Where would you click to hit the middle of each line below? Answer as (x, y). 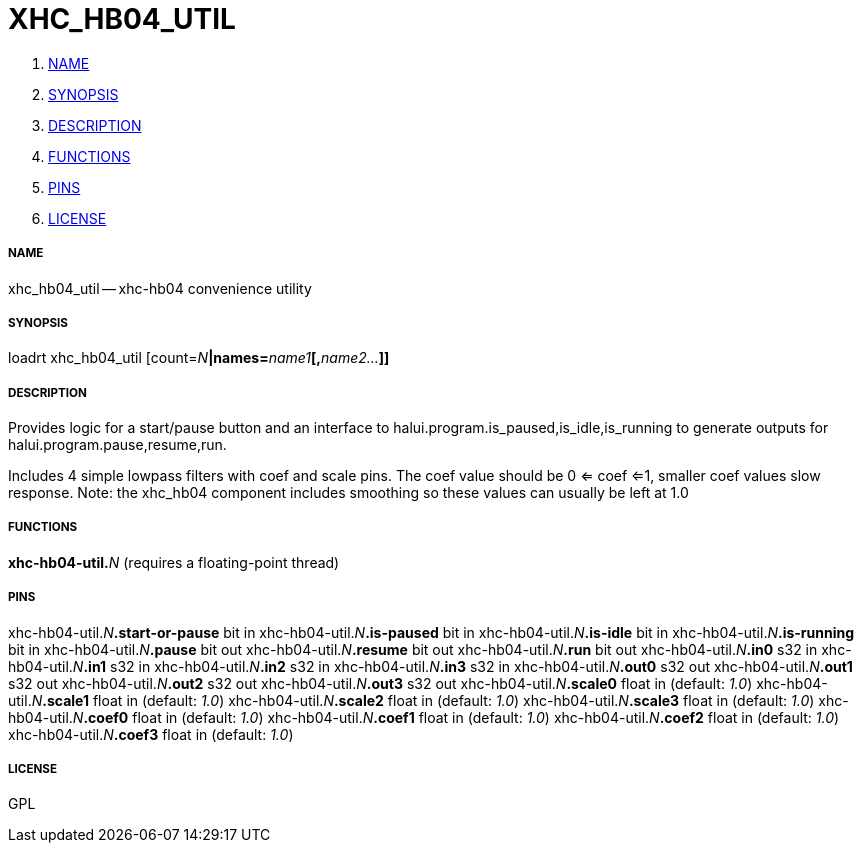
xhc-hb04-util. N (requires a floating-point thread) (174, 562)
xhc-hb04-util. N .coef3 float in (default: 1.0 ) (151, 734)
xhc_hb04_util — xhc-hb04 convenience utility (160, 288)
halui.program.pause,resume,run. (117, 445)
